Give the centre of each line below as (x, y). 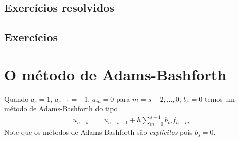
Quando (16, 98)
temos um (220, 98)
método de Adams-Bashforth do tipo (61, 108)
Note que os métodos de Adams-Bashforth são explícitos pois (98, 132)
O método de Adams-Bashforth (115, 74)
